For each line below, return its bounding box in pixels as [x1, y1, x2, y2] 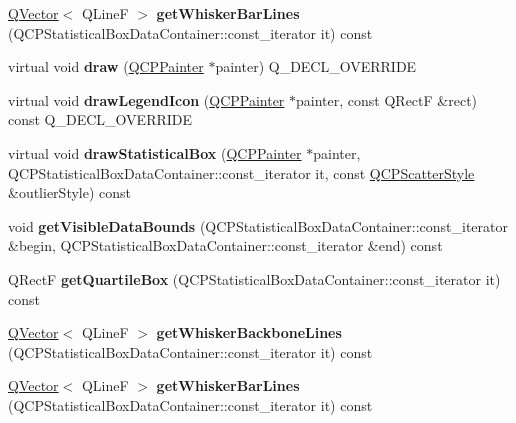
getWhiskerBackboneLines [156, 322, 342, 343]
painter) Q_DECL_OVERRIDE [215, 56, 417, 77]
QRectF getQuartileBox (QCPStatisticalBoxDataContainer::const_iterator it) [8, 268, 501, 289]
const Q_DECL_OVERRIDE [8, 109, 193, 130]
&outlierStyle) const [8, 182, 132, 203]
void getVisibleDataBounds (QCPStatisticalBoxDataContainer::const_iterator [8, 215, 509, 236]
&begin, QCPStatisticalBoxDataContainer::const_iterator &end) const [8, 235, 443, 256]
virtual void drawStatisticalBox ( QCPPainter [8, 142, 302, 163]
